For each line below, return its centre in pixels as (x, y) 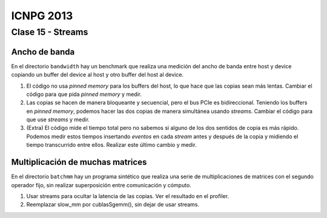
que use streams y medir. (58, 120)
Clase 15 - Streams (50, 32)
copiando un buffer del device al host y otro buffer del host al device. (97, 75)
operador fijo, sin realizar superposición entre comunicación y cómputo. (101, 185)
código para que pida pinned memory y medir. (84, 94)
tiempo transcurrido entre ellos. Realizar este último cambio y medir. (111, 145)
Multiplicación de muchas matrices (79, 162)
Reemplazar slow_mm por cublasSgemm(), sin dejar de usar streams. (113, 205)
